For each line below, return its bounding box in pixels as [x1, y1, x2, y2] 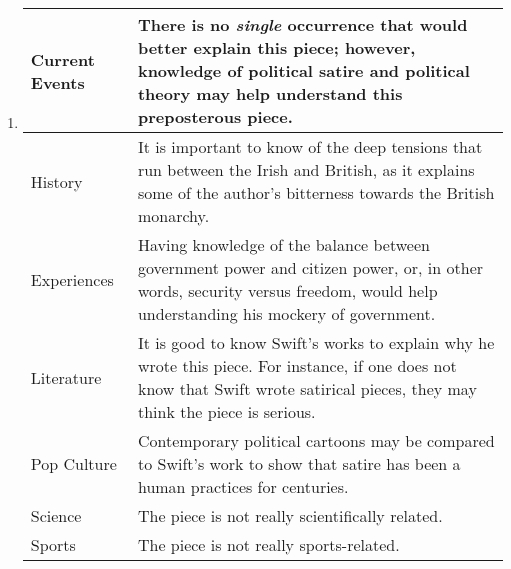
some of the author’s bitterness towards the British [137, 181, 495, 204]
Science [30, 504, 82, 527]
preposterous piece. [137, 105, 293, 128]
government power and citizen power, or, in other [137, 256, 484, 279]
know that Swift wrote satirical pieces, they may [137, 377, 477, 400]
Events [30, 70, 85, 94]
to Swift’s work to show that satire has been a [137, 452, 461, 475]
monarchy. [137, 204, 210, 227]
